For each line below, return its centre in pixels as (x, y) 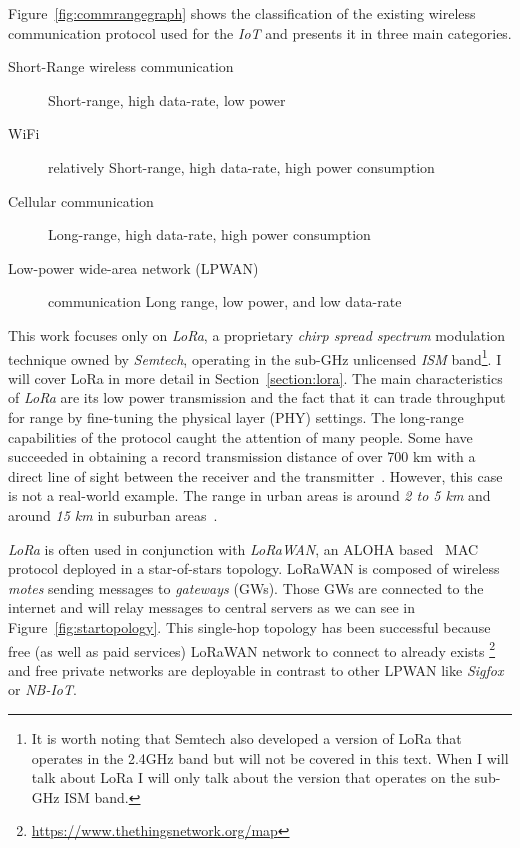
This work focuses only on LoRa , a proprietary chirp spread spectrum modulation (256, 334)
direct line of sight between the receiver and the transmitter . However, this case (255, 475)
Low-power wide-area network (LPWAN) (133, 267)
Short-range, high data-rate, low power (167, 99)
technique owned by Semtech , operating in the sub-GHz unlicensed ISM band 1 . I (255, 357)
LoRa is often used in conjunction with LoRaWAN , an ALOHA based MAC (243, 548)
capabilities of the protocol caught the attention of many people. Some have (240, 436)
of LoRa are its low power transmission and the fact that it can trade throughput (257, 397)
